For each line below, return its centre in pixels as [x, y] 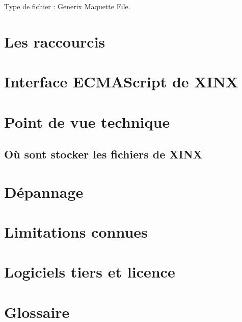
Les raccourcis [55, 41]
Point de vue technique [87, 121]
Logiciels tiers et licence [90, 272]
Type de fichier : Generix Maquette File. [67, 6]
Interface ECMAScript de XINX [121, 82]
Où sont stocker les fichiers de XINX [103, 154]
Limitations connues [76, 232]
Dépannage [44, 191]
